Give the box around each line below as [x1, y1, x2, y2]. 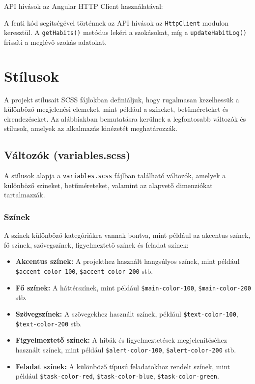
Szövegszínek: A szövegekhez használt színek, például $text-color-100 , [15, 308, 238, 319]
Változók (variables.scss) [4, 147, 131, 162]
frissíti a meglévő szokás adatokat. [4, 36, 107, 47]
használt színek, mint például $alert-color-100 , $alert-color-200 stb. [15, 344, 236, 354]
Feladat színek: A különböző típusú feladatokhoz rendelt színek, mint [15, 361, 230, 371]
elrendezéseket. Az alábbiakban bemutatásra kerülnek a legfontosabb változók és [4, 113, 246, 124]
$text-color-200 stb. [15, 318, 82, 328]
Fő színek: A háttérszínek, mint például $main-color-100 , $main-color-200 [15, 282, 251, 292]
